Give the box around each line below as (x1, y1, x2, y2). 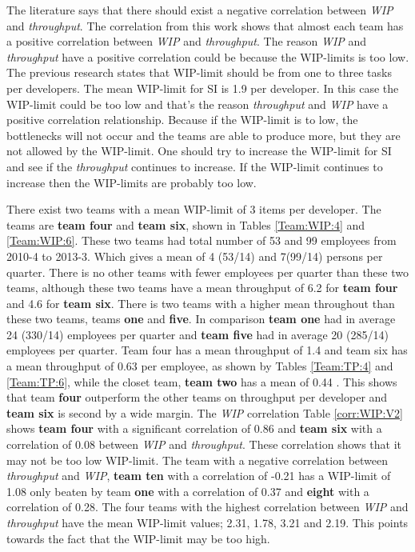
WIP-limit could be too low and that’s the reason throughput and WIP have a (6, 95, 389, 112)
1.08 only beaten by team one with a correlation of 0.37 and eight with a (6, 482, 369, 499)
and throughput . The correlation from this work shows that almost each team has (6, 17, 404, 34)
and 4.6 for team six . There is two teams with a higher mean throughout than (6, 294, 395, 311)
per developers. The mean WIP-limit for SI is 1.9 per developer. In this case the (6, 79, 399, 96)
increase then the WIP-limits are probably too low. (6, 174, 257, 190)
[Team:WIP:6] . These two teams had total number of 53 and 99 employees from (6, 232, 397, 249)
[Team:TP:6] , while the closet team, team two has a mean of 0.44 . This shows (6, 373, 397, 390)
